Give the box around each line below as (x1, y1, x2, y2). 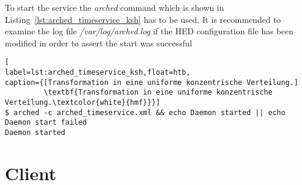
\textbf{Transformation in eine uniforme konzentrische (43, 88, 272, 97)
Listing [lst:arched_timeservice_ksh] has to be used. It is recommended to (5, 13, 281, 25)
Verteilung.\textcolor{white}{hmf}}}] (5, 98, 160, 107)
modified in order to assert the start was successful (5, 36, 192, 49)
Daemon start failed (5, 118, 87, 127)
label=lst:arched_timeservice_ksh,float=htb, (5, 68, 190, 77)
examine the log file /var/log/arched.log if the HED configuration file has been (5, 25, 294, 37)
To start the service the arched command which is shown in (5, 1, 224, 13)
